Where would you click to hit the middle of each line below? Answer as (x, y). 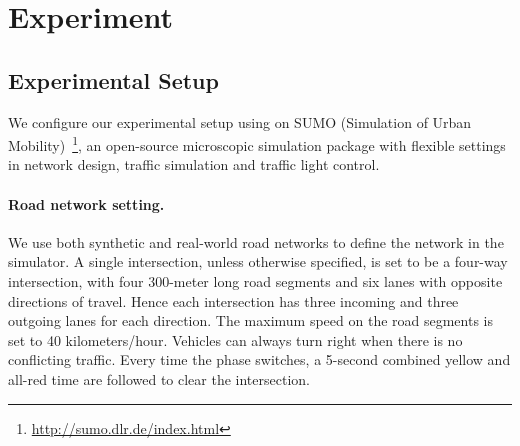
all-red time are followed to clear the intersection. (159, 378)
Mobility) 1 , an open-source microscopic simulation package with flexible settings (257, 143)
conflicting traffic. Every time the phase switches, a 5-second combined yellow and (259, 359)
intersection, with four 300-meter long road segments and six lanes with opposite (255, 281)
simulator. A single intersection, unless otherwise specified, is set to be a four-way (258, 261)
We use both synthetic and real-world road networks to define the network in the (256, 241)
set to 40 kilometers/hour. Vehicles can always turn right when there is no (235, 339)
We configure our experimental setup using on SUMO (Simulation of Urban (240, 121)
